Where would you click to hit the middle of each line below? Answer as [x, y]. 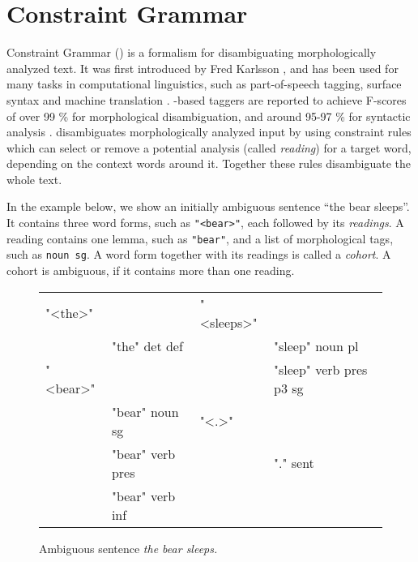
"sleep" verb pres [320, 369]
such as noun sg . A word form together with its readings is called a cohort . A [199, 254]
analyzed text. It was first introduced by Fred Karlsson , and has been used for [203, 68]
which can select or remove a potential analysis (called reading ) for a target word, [209, 147]
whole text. [34, 179]
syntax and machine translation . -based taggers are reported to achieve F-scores [207, 99]
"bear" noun [145, 411]
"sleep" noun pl [316, 345]
